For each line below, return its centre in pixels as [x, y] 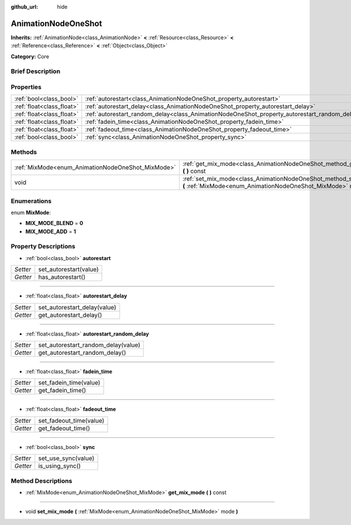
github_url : [24, 7]
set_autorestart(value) [68, 270]
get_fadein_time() [62, 391]
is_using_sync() [60, 466]
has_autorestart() [62, 277]
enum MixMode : [31, 212]
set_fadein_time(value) [69, 383]
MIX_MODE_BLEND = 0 [54, 223]
